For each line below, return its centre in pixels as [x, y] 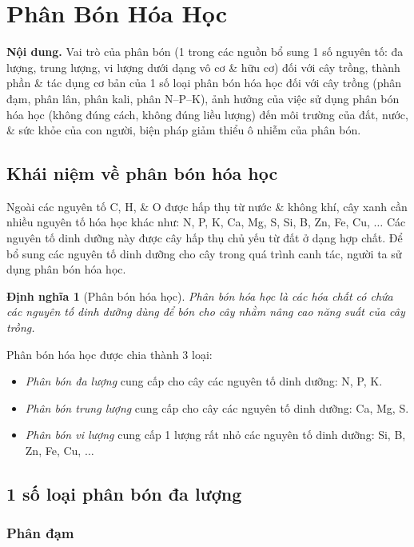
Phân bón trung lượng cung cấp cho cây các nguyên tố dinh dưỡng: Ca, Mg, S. [217, 407]
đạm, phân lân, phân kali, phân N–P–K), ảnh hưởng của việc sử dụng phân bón [203, 98]
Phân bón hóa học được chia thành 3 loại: [109, 354]
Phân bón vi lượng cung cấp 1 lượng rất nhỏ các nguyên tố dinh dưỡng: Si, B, [215, 435]
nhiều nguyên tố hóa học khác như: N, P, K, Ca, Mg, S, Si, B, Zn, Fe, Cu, [188, 222]
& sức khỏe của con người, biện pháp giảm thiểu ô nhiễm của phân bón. [184, 130]
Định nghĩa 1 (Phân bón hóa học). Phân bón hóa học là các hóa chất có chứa [200, 295]
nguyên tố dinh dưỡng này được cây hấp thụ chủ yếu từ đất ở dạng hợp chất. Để [205, 238]
